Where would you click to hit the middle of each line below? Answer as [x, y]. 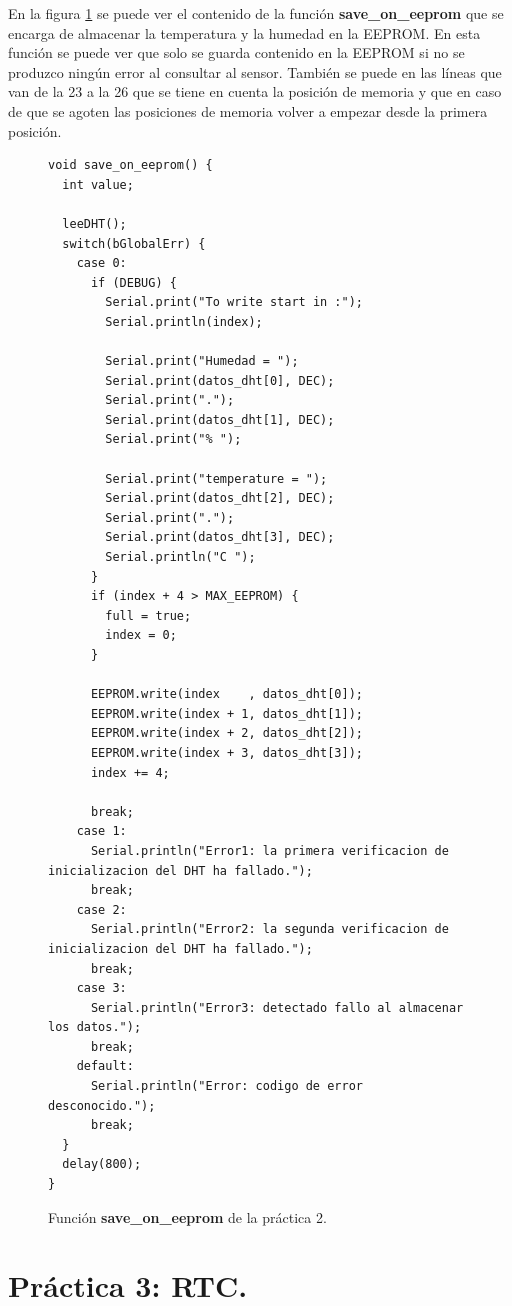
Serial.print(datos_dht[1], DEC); [220, 419]
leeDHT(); [94, 223]
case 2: [101, 909]
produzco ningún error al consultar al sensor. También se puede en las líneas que [255, 71]
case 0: [101, 263]
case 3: [101, 988]
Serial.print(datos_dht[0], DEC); [220, 380]
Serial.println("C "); [180, 557]
